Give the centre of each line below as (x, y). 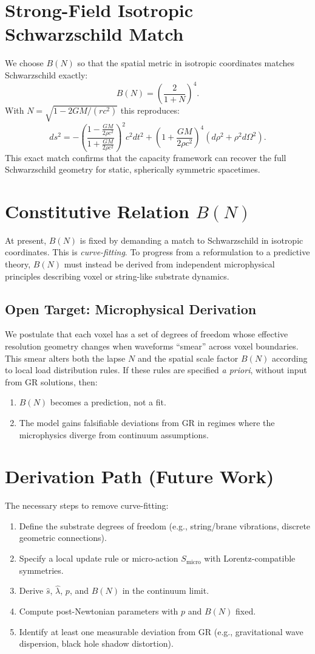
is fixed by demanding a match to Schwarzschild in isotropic (191, 240)
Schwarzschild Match (94, 34)
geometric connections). (63, 538)
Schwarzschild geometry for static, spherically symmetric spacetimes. (133, 169)
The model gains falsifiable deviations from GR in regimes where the (147, 422)
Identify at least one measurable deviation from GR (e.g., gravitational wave (161, 631)
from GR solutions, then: (51, 381)
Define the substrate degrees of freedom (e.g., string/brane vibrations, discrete (165, 525)
